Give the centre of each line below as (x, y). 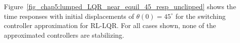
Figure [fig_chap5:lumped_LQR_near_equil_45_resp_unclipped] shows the (120, 6)
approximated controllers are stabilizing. (64, 35)
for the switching (200, 16)
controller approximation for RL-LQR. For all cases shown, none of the (110, 25)
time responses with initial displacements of (69, 16)
